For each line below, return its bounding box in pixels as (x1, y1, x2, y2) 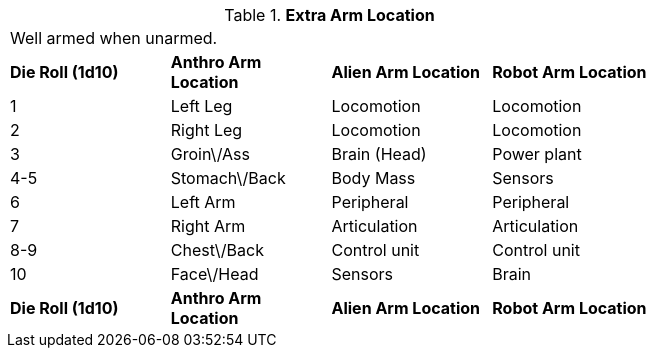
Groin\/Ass (170, 144, 250, 164)
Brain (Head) (331, 144, 427, 164)
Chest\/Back (170, 240, 264, 260)
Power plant (492, 144, 582, 164)
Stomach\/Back (170, 168, 286, 188)
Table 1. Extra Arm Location (224, 5, 435, 25)
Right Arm (170, 216, 246, 236)
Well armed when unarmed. (10, 28, 218, 48)
